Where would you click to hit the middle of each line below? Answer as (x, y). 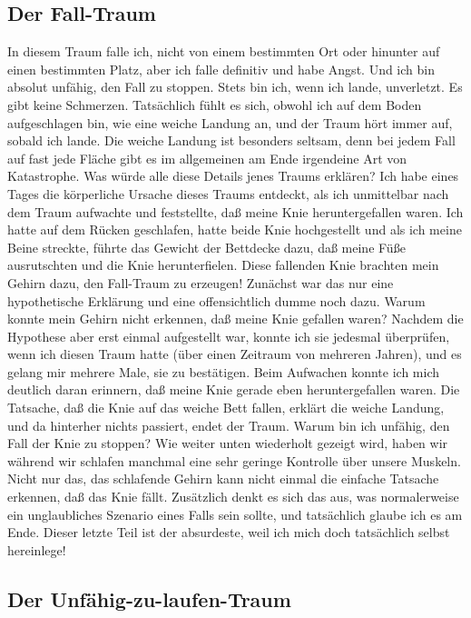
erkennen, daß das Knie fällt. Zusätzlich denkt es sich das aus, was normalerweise (233, 497)
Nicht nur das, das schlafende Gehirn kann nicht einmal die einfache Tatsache (223, 478)
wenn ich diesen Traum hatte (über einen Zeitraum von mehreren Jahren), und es (235, 354)
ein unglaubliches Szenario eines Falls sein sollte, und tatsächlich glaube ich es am (235, 514)
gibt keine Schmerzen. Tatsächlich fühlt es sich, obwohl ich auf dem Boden (215, 104)
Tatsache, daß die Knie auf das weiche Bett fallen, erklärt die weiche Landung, (226, 408)
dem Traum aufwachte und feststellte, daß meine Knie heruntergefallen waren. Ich (235, 211)
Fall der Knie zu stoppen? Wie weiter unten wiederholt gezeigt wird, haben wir (228, 443)
